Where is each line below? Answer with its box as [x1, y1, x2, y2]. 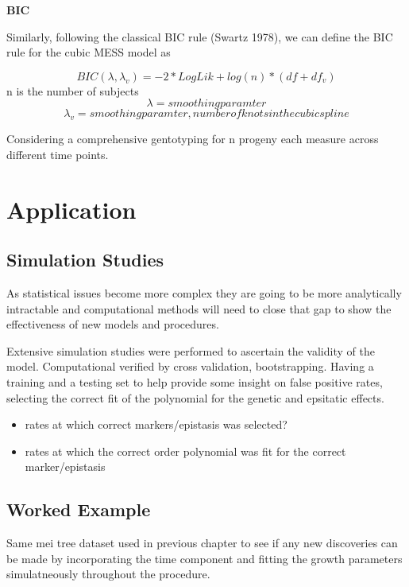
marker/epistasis [25, 458, 106, 475]
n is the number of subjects [6, 82, 139, 99]
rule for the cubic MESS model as [6, 44, 171, 60]
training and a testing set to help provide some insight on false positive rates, [6, 373, 383, 390]
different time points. [6, 146, 109, 162]
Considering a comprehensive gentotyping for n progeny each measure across [6, 130, 379, 147]
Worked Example [6, 497, 151, 522]
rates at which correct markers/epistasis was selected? [25, 416, 287, 433]
